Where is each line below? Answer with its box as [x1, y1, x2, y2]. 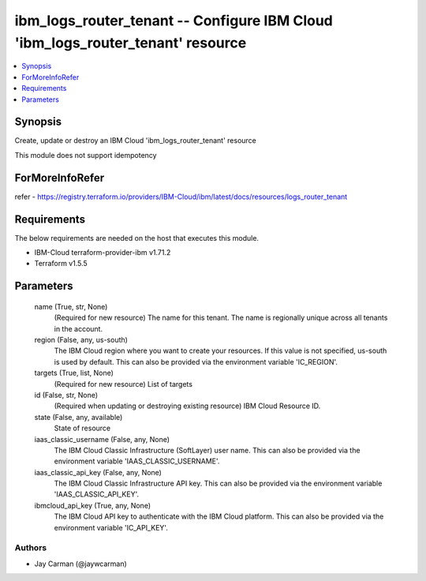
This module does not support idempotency [14, 150, 157, 159]
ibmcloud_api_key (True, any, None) [34, 500, 151, 510]
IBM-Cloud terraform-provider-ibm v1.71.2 [34, 248, 171, 257]
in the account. [54, 324, 103, 333]
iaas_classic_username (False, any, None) [34, 434, 170, 444]
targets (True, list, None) [34, 368, 114, 378]
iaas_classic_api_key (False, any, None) [34, 467, 162, 477]
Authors [14, 542, 47, 553]
